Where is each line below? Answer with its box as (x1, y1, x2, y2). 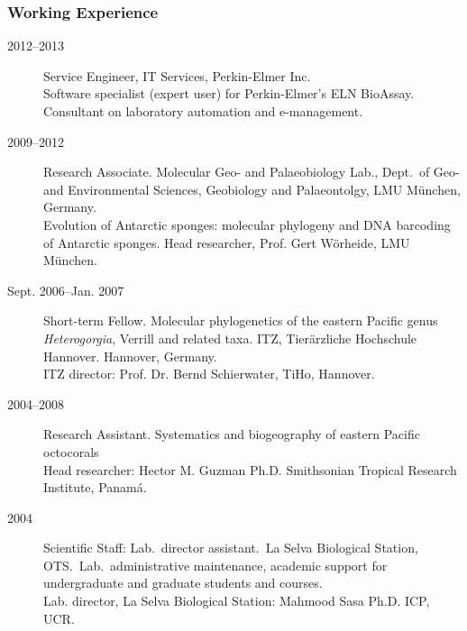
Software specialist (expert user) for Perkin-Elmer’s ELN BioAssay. (43, 84, 415, 103)
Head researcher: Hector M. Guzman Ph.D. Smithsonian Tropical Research (43, 460, 457, 479)
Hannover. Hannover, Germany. (43, 346, 217, 365)
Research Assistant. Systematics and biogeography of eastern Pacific (43, 425, 420, 444)
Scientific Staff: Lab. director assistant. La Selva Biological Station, (43, 538, 418, 557)
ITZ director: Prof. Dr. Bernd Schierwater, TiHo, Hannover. (43, 364, 375, 383)
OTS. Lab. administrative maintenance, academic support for (43, 555, 388, 574)
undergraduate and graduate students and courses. (43, 573, 323, 592)
